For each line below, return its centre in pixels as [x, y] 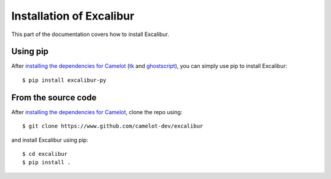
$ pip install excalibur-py [64, 80]
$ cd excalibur [45, 154]
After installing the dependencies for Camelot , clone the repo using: [97, 112]
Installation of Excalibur [73, 16]
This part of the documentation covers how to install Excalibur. [90, 34]
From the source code [54, 97]
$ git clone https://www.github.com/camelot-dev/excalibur [113, 126]
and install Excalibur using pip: [50, 140]
